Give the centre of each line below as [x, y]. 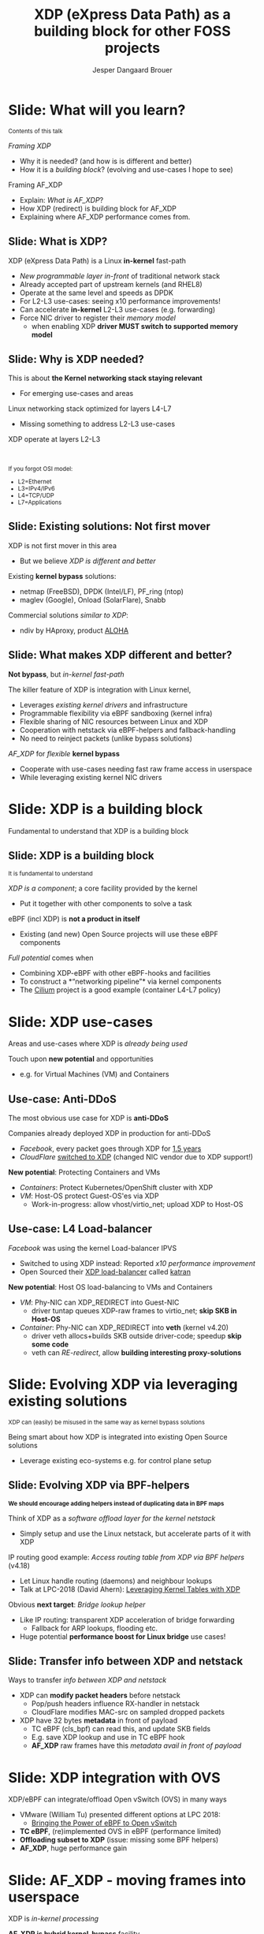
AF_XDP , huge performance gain [73, 1848]
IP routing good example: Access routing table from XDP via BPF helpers [126, 1557]
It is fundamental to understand [50, 874]
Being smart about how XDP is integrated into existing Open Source [118, 1436]
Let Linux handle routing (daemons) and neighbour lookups [116, 1581]
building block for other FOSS [132, 31]
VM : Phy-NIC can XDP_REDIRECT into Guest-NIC [99, 1302]
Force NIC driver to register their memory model [97, 318]
